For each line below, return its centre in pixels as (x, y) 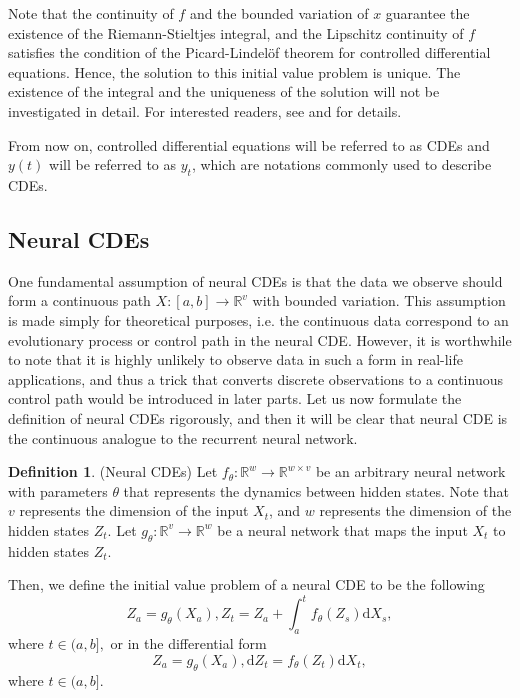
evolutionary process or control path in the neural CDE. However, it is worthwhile (260, 339)
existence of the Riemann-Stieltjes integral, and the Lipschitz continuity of (236, 32)
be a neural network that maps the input (342, 529)
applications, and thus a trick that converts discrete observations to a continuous (255, 378)
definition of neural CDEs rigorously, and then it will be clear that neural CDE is (258, 417)
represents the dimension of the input (134, 510)
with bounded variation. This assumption (379, 300)
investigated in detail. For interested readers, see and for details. (205, 110)
